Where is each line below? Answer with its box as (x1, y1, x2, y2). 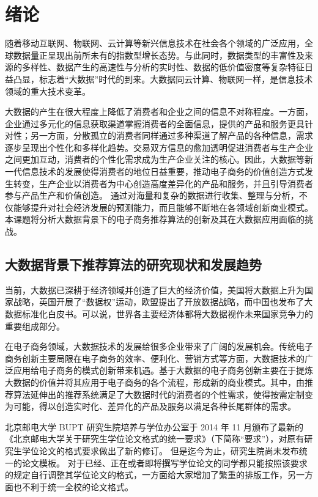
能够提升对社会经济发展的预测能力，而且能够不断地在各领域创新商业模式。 (13, 201, 313, 213)
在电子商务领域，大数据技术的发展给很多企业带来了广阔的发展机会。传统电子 (5, 340, 313, 353)
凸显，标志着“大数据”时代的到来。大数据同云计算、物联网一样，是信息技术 (13, 72, 313, 85)
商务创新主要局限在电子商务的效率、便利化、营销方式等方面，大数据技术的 (5, 352, 305, 364)
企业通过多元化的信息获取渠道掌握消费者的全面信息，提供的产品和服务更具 (5, 117, 305, 130)
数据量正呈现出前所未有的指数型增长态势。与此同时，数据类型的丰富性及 (13, 48, 305, 61)
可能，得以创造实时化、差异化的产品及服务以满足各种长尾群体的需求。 (13, 400, 296, 413)
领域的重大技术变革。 (5, 84, 91, 97)
